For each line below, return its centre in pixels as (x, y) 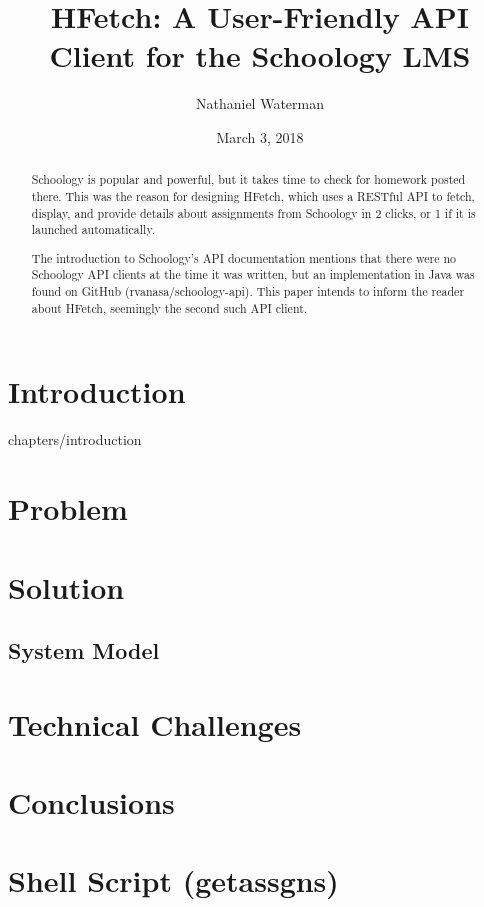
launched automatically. (93, 229)
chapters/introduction (75, 439)
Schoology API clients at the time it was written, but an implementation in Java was (253, 274)
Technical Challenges (155, 723)
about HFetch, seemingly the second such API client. (169, 307)
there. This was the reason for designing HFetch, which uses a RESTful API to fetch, (253, 195)
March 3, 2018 (260, 136)
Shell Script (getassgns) (173, 880)
